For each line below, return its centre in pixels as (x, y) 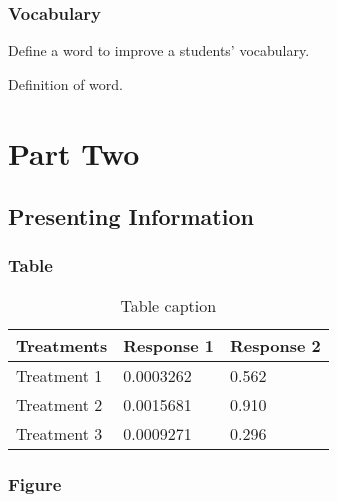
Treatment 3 (59, 433)
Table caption (168, 305)
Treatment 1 (59, 375)
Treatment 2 (59, 404)
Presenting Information (131, 216)
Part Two (74, 152)
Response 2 (275, 345)
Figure (35, 483)
